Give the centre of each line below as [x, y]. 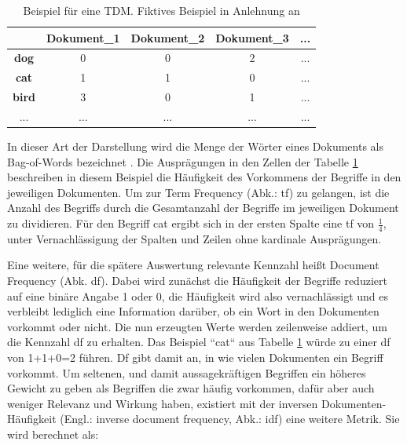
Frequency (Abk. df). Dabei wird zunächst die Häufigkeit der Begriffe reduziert [197, 281]
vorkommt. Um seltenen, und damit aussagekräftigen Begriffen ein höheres [187, 372]
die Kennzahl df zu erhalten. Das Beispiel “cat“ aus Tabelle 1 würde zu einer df [199, 342]
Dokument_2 [168, 37]
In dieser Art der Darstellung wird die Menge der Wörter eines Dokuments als [196, 146]
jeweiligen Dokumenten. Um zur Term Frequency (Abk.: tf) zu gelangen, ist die [198, 192]
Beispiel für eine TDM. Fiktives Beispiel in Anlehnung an [161, 10]
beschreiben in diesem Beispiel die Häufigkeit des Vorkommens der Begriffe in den [204, 177]
